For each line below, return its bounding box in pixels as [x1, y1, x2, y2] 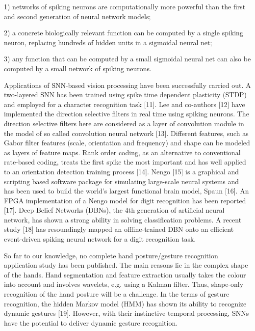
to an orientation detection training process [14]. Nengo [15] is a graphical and [4, 166, 239, 176]
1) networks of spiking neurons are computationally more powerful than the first [4, 1, 246, 11]
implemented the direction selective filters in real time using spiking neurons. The [4, 109, 249, 119]
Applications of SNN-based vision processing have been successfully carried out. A [4, 80, 251, 90]
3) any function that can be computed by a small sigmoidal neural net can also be [4, 54, 251, 64]
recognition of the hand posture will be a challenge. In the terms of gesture [4, 289, 229, 299]
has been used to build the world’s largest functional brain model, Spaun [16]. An [4, 186, 249, 196]
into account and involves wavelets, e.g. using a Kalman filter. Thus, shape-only [4, 279, 244, 289]
